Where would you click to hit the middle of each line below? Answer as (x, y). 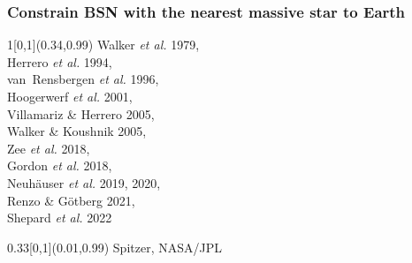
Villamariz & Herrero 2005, (81, 113)
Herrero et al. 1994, (60, 61)
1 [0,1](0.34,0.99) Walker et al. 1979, (103, 45)
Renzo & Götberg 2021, (71, 200)
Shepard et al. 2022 (60, 218)
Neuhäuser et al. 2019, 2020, (84, 182)
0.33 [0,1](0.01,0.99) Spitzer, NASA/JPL (114, 247)
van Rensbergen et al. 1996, (83, 79)
